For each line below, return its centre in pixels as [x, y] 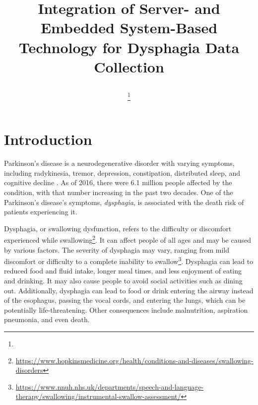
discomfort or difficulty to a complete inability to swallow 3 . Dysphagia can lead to [129, 260]
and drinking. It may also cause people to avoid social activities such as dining [123, 280]
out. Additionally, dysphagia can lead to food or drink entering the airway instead [129, 290]
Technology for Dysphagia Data [129, 47]
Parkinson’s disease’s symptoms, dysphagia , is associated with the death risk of [124, 202]
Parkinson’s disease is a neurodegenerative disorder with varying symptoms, [119, 163]
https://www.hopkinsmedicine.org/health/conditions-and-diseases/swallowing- [134, 360]
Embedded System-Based [129, 28]
